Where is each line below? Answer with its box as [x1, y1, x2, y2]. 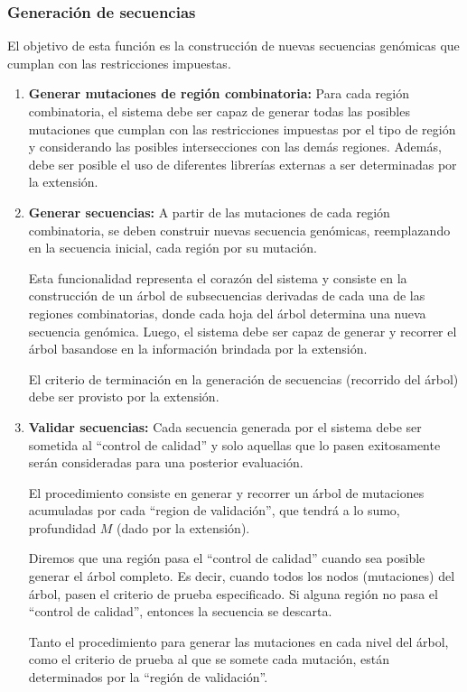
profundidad [28, 518, 97, 537]
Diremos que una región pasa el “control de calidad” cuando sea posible [28, 549, 425, 567]
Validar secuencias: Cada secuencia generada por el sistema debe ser [28, 417, 422, 436]
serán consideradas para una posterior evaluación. [28, 453, 304, 472]
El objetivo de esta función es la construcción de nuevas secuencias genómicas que [7, 36, 460, 55]
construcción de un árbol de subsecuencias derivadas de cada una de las [28, 286, 425, 305]
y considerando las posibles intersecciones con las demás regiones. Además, [28, 137, 442, 156]
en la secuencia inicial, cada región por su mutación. [28, 238, 317, 257]
